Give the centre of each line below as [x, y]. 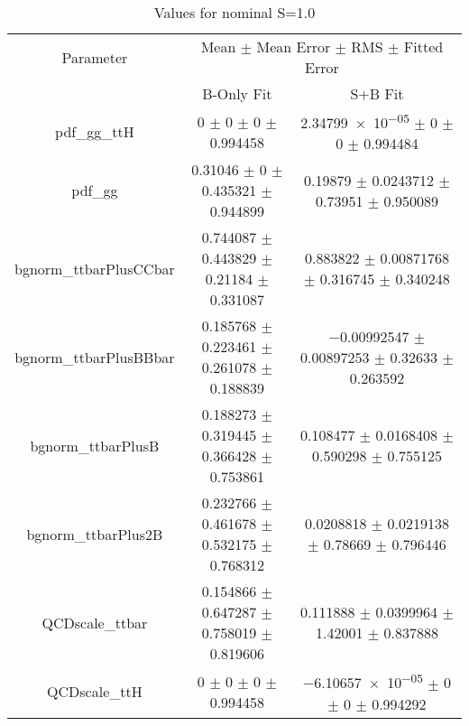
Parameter [95, 57]
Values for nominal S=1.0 [234, 12]
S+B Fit [377, 93]
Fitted [423, 47]
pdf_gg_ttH [95, 132]
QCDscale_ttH [95, 692]
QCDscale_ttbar [95, 622]
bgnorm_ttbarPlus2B [95, 534]
